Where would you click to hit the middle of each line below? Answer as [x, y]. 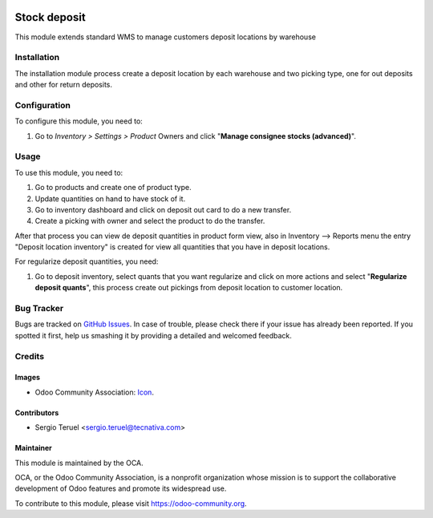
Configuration [43, 105]
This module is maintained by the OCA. [79, 463]
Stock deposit [50, 17]
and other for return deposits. [63, 85]
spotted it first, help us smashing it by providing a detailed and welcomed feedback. [153, 335]
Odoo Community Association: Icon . [94, 392]
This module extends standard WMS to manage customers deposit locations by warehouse [166, 37]
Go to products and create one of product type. [113, 188]
